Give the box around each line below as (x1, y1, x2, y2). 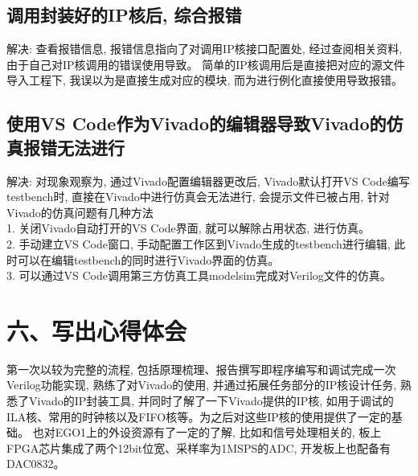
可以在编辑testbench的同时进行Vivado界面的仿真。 (17, 251, 280, 268)
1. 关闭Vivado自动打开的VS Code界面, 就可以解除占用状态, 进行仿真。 (6, 220, 370, 236)
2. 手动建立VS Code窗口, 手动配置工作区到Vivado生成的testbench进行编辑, (6, 235, 391, 252)
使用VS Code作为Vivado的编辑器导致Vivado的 (6, 111, 387, 136)
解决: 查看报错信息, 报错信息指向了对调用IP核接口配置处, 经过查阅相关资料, (6, 40, 403, 57)
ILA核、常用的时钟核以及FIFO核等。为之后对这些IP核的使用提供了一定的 (6, 408, 391, 425)
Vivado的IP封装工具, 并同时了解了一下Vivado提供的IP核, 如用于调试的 (28, 392, 394, 409)
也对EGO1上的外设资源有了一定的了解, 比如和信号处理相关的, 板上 (32, 424, 382, 441)
